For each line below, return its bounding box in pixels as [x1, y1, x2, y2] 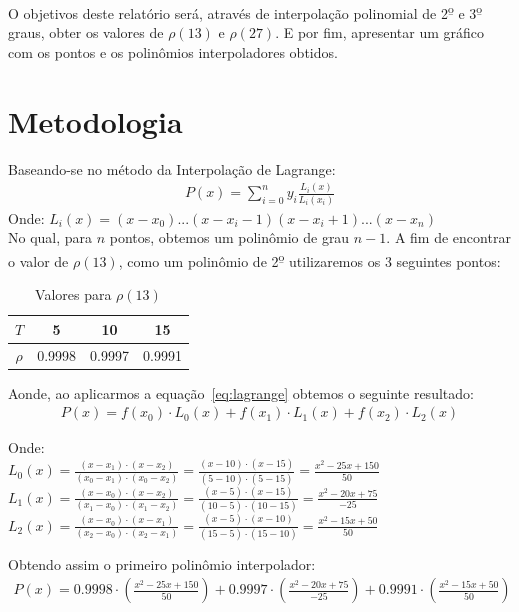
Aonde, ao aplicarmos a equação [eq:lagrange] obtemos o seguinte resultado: [8, 382, 474, 403]
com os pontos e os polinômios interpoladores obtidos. [8, 41, 338, 62]
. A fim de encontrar [386, 227, 511, 248]
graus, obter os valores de [8, 22, 164, 43]
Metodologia [8, 100, 183, 141]
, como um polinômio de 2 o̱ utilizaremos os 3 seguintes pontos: [118, 248, 501, 271]
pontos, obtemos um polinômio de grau [109, 227, 350, 248]
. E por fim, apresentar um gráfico [275, 22, 485, 43]
